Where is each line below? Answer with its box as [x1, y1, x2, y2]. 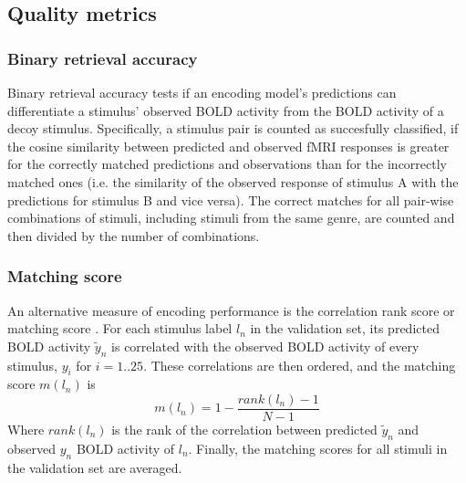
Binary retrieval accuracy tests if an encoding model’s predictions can [7, 83, 397, 101]
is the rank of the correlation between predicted [111, 420, 378, 438]
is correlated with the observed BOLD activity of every [111, 336, 419, 355]
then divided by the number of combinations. [7, 226, 260, 245]
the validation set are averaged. [7, 457, 182, 477]
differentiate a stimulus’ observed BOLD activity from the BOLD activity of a [7, 100, 444, 120]
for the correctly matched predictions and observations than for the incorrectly [7, 154, 448, 173]
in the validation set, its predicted [250, 319, 440, 338]
